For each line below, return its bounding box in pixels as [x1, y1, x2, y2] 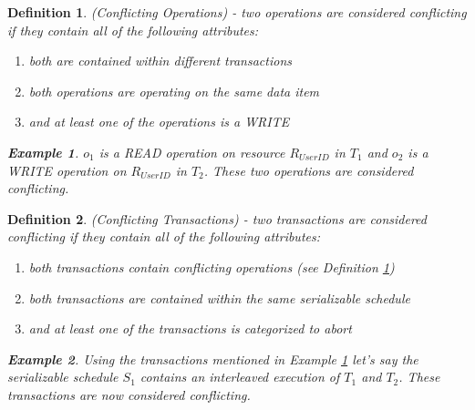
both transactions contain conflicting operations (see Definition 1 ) [28, 257, 395, 276]
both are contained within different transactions [28, 51, 292, 70]
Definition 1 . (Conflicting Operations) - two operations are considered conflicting [7, 3, 467, 21]
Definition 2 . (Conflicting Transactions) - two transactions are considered [7, 209, 427, 228]
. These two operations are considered [203, 160, 414, 179]
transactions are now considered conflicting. [7, 384, 251, 404]
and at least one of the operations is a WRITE [28, 112, 290, 131]
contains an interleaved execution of [139, 367, 340, 386]
